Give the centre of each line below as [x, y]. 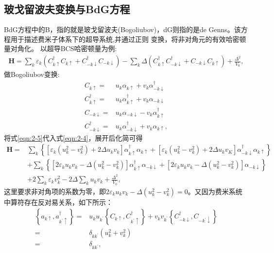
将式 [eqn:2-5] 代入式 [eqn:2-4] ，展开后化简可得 [73, 137]
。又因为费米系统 [215, 191]
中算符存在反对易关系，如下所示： [58, 202]
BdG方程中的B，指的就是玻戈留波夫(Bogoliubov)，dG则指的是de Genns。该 [122, 29]
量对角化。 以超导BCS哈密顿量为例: [60, 48]
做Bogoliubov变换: [32, 74]
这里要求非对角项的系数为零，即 [55, 191]
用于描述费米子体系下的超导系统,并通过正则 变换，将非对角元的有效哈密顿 [128, 39]
